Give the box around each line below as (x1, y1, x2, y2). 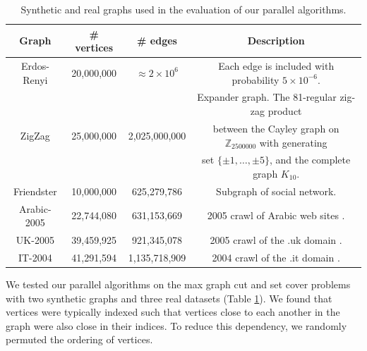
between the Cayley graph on (212, 121, 339, 135)
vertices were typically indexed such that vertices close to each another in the (6, 304, 340, 319)
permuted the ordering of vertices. (6, 332, 153, 347)
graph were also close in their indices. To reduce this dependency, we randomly (6, 318, 347, 333)
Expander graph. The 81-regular (197, 90, 337, 104)
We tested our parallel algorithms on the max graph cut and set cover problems (6, 277, 351, 291)
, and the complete (269, 152, 351, 167)
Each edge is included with (218, 58, 335, 73)
